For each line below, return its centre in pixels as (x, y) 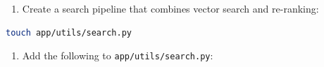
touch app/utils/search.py (69, 32)
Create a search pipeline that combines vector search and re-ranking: (170, 8)
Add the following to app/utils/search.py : (118, 55)
